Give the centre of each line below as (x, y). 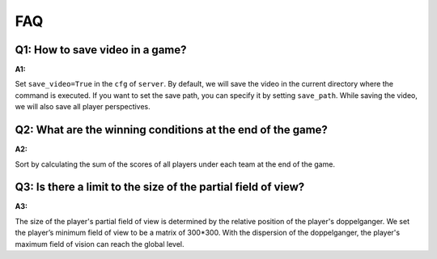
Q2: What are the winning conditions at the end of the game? (171, 130)
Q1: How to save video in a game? (101, 50)
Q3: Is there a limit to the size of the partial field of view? (160, 187)
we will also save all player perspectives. (83, 107)
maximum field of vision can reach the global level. (100, 244)
